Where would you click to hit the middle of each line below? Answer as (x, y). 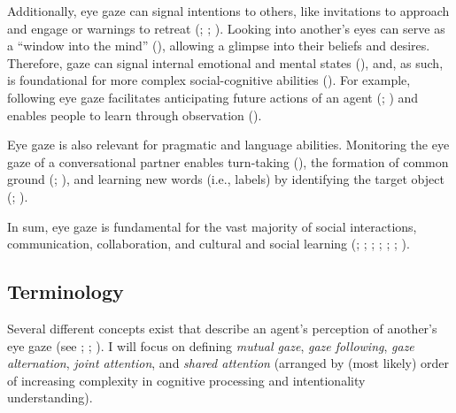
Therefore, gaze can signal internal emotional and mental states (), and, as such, (225, 62)
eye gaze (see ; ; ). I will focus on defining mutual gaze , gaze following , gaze (211, 345)
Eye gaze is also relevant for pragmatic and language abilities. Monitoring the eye (228, 145)
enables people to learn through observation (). (135, 115)
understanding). (50, 398)
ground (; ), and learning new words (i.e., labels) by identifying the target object (226, 179)
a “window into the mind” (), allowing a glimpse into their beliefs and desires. (219, 46)
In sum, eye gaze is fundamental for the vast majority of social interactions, (212, 226)
